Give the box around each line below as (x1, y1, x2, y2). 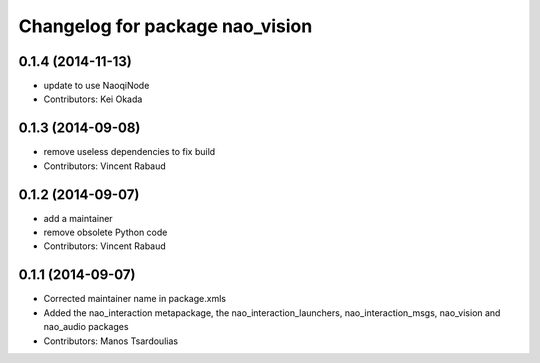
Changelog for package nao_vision (18, 15, 313, 37)
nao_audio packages (43, 321, 129, 333)
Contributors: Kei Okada (43, 93, 143, 105)
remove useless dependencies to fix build (43, 146, 216, 158)
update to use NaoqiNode (43, 80, 150, 92)
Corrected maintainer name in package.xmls (43, 293, 227, 305)
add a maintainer (43, 212, 114, 224)
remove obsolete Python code (43, 226, 168, 239)
